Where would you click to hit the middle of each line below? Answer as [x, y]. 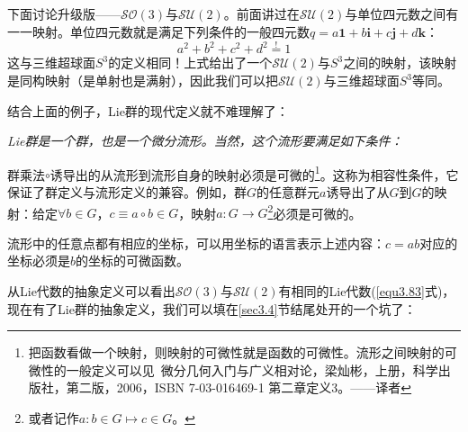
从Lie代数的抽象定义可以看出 [91, 291]
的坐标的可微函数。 [133, 261]
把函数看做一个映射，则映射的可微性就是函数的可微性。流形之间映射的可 [243, 352]
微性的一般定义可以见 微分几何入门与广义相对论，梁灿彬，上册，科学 [233, 369]
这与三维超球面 [51, 63]
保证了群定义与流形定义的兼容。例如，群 [127, 192]
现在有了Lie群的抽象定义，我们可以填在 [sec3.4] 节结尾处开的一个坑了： [212, 308]
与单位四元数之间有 [402, 13]
